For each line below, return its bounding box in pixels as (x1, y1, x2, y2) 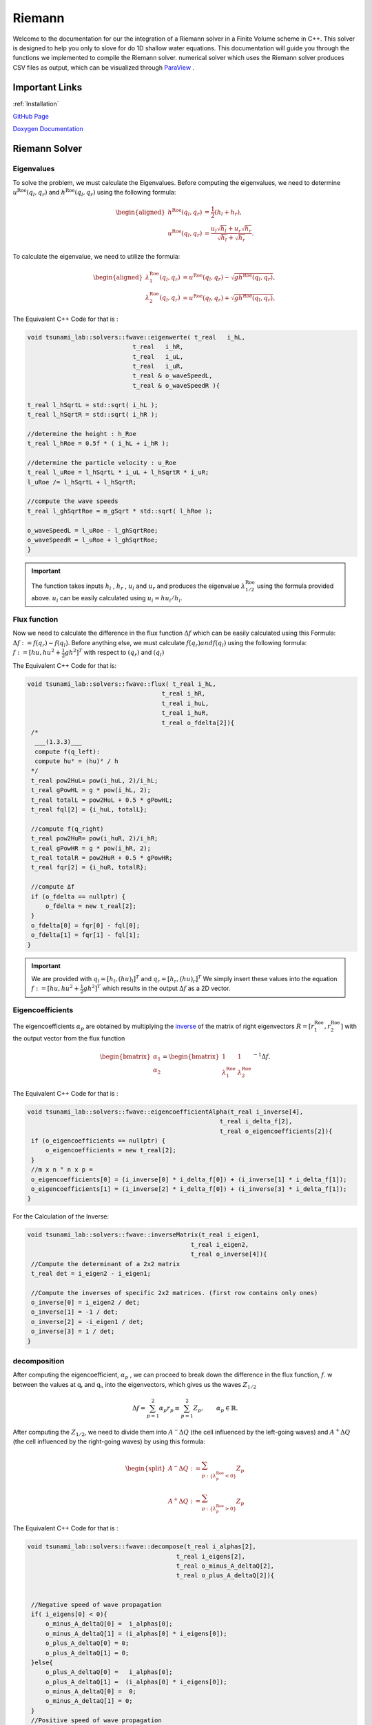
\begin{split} (125, 1465, 166, 1472)
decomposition (12, 1357, 65, 1366)
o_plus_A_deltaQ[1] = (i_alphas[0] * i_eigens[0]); (45, 1677, 227, 1686)
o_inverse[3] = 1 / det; (31, 1328, 115, 1335)
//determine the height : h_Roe (27, 430, 137, 437)
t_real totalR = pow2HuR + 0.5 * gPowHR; (31, 854, 173, 862)
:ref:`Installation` (12, 99, 59, 108)
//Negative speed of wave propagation (31, 1601, 162, 1608)
